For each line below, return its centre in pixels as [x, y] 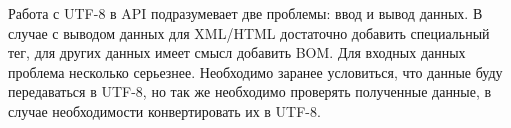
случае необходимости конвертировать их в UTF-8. [164, 110]
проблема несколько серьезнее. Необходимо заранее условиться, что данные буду [255, 71]
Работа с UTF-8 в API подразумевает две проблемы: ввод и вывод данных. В [245, 13]
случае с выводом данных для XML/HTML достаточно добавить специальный [249, 32]
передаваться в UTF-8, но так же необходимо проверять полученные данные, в [250, 91]
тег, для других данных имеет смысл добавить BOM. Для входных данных [237, 52]
